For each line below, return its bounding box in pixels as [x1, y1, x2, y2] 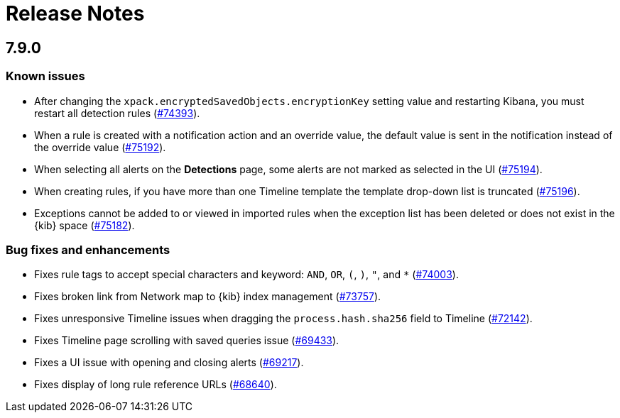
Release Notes [6, 1, 145, 26]
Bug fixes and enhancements [6, 242, 170, 257]
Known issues [6, 69, 85, 84]
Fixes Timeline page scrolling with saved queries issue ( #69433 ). [34, 334, 339, 347]
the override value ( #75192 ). [34, 141, 166, 153]
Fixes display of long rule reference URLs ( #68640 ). [34, 378, 277, 391]
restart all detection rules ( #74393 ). [34, 106, 200, 119]
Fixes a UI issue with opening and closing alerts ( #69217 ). [34, 356, 304, 369]
